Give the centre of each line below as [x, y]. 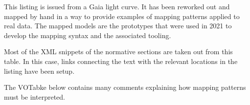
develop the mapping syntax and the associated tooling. [88, 35]
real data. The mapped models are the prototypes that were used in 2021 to [118, 26]
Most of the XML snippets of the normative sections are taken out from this [118, 52]
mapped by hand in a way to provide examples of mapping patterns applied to [122, 16]
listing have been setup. [39, 71]
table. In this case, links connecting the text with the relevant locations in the [121, 61]
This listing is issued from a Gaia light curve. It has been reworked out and [117, 6]
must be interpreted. [34, 96]
